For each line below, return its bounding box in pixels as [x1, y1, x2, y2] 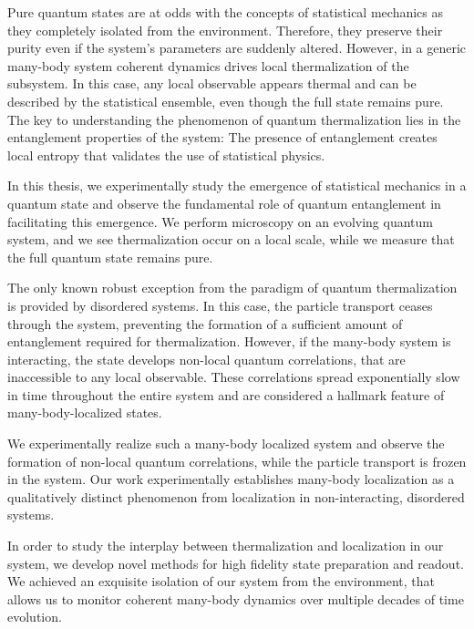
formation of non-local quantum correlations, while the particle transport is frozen [7, 451, 467, 470]
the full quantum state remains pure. [7, 247, 213, 266]
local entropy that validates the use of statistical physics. [7, 145, 325, 164]
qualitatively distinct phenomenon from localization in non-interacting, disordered [7, 487, 465, 506]
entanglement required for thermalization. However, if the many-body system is [7, 332, 451, 351]
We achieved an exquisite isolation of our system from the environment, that [7, 572, 436, 591]
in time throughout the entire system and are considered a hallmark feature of [7, 385, 445, 404]
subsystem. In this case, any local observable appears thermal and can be [7, 74, 417, 93]
